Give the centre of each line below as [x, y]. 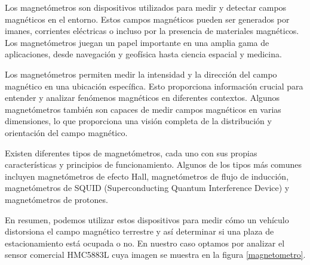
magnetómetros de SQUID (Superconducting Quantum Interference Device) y [147, 188]
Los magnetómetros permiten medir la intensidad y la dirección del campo [141, 74]
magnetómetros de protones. [56, 199]
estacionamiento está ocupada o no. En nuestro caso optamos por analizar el [145, 243]
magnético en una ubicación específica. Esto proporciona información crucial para [154, 86]
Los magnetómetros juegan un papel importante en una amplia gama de [137, 42]
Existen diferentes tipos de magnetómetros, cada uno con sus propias [131, 152]
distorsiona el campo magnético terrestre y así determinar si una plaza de [139, 231]
